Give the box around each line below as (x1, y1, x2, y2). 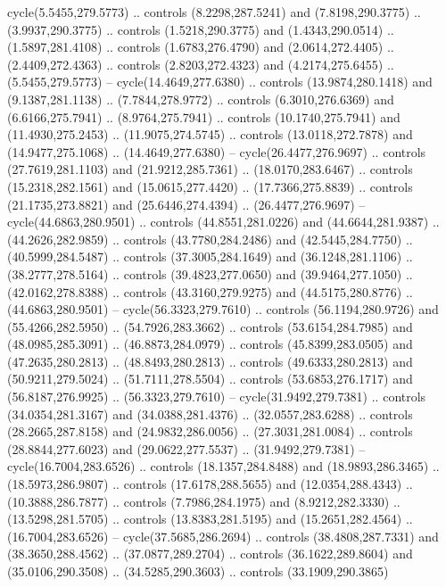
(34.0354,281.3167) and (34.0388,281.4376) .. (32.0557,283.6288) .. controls (7, 404, 413, 423)
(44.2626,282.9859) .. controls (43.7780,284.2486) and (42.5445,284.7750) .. (7, 229, 413, 248)
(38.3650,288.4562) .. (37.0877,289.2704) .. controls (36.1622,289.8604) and (7, 544, 413, 563)
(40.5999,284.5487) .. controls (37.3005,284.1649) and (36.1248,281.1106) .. (7, 247, 413, 266)
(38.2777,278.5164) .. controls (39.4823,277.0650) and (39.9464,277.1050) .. (7, 264, 413, 283)
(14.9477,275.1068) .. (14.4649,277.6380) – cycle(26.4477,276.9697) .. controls (7, 142, 426, 161)
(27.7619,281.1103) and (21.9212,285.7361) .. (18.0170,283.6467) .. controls (7, 160, 413, 178)
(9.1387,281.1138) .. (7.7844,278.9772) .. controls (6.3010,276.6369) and (7, 89, 394, 108)
